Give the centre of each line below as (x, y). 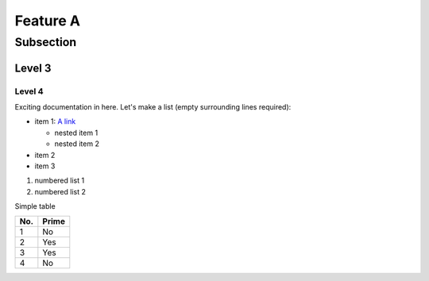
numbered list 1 (60, 181)
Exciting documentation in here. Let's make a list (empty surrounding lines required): (153, 106)
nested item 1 (76, 133)
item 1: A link (55, 121)
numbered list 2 (60, 191)
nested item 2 (77, 144)
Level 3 (33, 68)
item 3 (45, 166)
